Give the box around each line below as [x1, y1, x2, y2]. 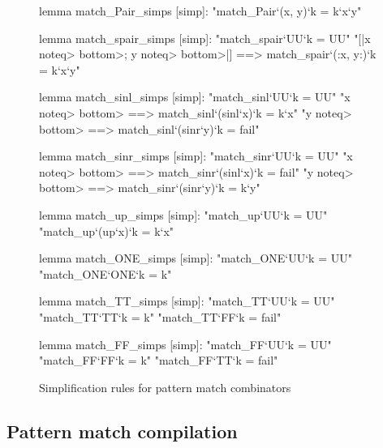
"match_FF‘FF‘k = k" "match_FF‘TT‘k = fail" [39, 352, 278, 369]
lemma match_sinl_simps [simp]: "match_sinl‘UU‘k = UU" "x [39, 88, 351, 105]
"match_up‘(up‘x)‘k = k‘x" [39, 222, 174, 239]
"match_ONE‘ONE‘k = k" [39, 265, 172, 282]
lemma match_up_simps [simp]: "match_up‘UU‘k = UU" [39, 206, 328, 223]
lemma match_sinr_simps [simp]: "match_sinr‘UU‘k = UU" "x [39, 147, 353, 164]
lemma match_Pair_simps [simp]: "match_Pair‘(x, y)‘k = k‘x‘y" [39, 2, 362, 19]
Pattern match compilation [6, 418, 238, 443]
